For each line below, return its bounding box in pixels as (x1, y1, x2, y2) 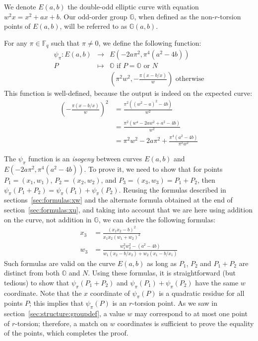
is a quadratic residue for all (159, 287, 245, 298)
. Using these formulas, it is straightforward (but (88, 268, 236, 278)
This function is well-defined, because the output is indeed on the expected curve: (4, 88, 253, 98)
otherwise (175, 75, 204, 83)
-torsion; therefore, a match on (15, 318, 108, 328)
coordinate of (90, 287, 130, 298)
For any (4, 37, 27, 48)
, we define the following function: (98, 37, 201, 48)
